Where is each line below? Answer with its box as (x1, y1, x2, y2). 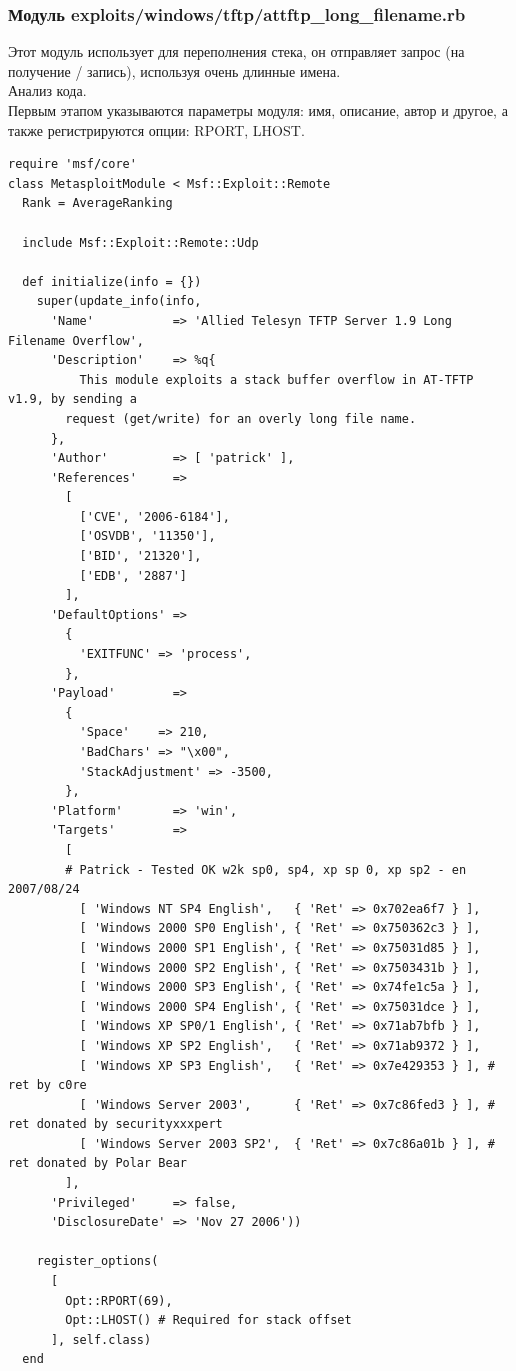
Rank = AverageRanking (22, 196, 173, 211)
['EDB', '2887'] (79, 568, 187, 583)
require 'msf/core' (8, 157, 137, 172)
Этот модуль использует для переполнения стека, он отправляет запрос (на (8, 41, 465, 62)
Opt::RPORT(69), (65, 1293, 173, 1308)
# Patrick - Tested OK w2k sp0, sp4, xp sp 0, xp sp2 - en (65, 862, 467, 877)
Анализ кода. (8, 80, 87, 101)
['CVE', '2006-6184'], (79, 509, 230, 524)
